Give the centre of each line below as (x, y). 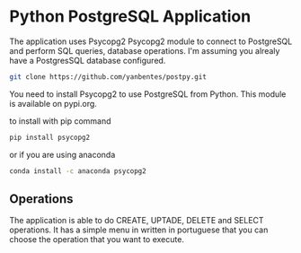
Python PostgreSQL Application (130, 17)
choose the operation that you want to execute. (97, 240)
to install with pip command (60, 121)
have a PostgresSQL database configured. (88, 60)
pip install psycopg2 (50, 137)
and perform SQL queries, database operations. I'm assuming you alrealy (145, 50)
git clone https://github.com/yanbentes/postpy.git (108, 77)
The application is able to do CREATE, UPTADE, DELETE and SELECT (137, 221)
